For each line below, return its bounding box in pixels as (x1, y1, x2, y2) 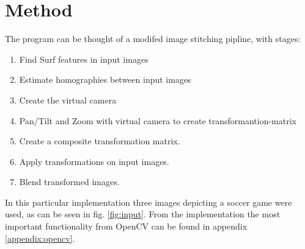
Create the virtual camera (19, 93, 117, 106)
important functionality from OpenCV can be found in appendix (5, 220, 248, 233)
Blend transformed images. (19, 175, 120, 188)
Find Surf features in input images (19, 52, 149, 65)
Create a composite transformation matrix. (19, 135, 180, 147)
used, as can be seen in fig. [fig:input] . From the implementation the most (5, 208, 281, 220)
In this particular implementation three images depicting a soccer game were (5, 195, 292, 208)
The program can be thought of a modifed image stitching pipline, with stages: (5, 32, 301, 45)
